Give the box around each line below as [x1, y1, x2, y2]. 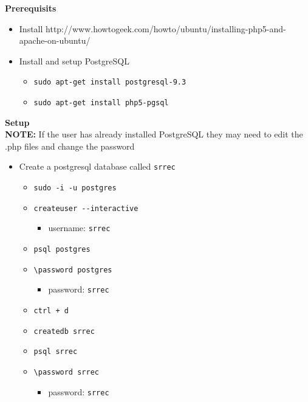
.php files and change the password [5, 139, 135, 152]
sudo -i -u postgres [33, 184, 117, 193]
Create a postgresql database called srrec [19, 160, 176, 173]
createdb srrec [33, 327, 95, 336]
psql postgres [33, 245, 91, 254]
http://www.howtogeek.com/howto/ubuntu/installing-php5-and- [46, 22, 286, 35]
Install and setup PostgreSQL [19, 54, 129, 67]
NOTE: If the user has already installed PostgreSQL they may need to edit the [5, 128, 303, 140]
